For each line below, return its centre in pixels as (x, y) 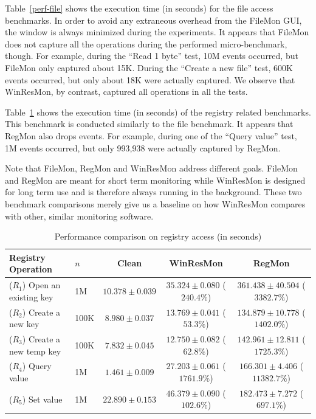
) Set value (42, 399)
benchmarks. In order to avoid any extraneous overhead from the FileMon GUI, (153, 20)
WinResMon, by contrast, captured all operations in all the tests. (126, 92)
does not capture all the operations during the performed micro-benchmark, (146, 43)
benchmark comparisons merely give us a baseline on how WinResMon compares (155, 203)
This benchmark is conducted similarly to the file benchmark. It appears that (149, 124)
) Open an (41, 285)
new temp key (35, 351)
